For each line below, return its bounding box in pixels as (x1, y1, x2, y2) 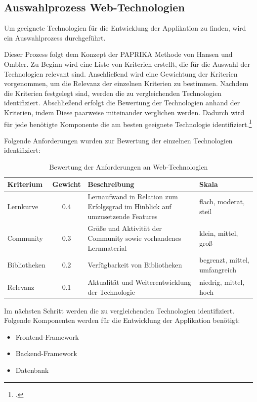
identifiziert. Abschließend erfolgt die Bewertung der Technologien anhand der (4, 97, 240, 108)
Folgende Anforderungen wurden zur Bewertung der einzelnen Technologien (4, 135, 233, 145)
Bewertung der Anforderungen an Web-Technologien (49, 161, 208, 172)
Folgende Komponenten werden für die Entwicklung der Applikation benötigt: (4, 315, 240, 325)
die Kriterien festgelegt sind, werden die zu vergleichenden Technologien (4, 88, 222, 98)
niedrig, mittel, (199, 276, 245, 287)
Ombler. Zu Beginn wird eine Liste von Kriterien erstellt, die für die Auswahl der (4, 58, 250, 69)
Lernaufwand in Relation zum (87, 191, 178, 202)
